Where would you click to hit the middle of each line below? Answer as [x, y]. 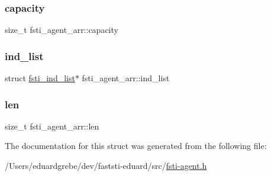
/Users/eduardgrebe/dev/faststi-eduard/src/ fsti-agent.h [106, 166]
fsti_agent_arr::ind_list [126, 78]
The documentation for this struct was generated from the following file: [136, 146]
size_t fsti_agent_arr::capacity [62, 30]
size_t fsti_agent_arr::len [52, 126]
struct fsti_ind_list [40, 78]
